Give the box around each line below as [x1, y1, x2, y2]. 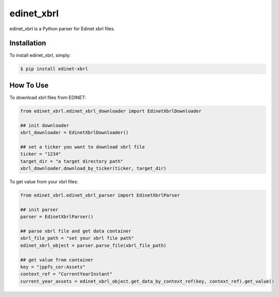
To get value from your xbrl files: [9, 179, 78, 185]
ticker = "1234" [20, 151, 62, 157]
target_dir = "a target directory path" [20, 158, 123, 164]
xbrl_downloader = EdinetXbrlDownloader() [20, 130, 129, 136]
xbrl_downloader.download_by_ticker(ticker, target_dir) [20, 165, 167, 172]
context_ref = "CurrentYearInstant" [20, 271, 113, 277]
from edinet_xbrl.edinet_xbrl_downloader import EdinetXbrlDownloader [20, 108, 202, 114]
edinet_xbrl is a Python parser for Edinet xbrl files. [9, 26, 115, 32]
